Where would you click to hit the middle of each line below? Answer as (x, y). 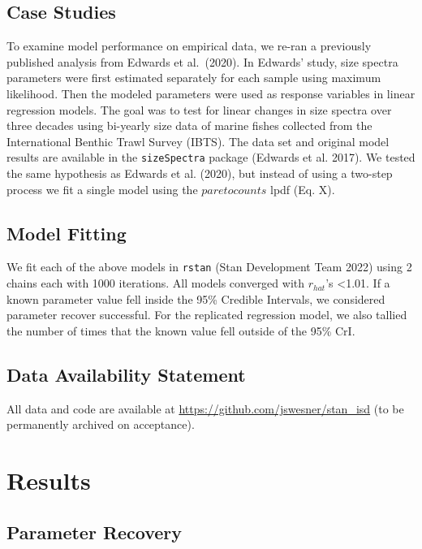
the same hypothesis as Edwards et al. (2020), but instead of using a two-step (200, 173)
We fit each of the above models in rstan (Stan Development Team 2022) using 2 (209, 267)
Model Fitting (67, 233)
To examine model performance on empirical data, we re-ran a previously (189, 46)
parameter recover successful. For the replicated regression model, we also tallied (207, 315)
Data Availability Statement (126, 374)
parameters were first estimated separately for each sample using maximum (194, 78)
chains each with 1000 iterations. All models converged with (156, 283)
